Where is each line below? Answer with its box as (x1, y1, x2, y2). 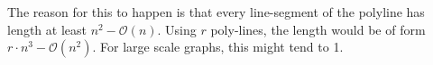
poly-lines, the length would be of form (210, 20, 426, 38)
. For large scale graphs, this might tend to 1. (92, 37, 344, 56)
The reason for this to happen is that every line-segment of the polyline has (7, 3, 425, 20)
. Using (157, 20, 197, 38)
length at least (7, 20, 87, 38)
